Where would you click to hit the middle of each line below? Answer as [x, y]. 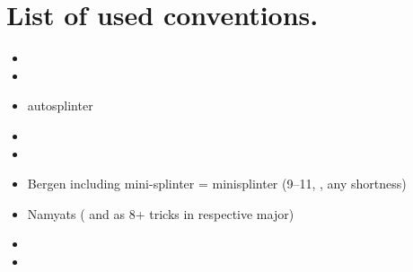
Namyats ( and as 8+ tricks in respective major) [161, 213]
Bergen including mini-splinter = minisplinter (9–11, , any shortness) [217, 184]
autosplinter [60, 105]
